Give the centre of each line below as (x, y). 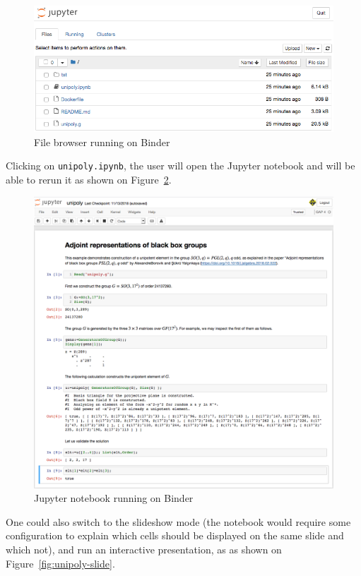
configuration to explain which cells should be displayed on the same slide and (175, 535)
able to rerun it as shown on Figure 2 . (89, 179)
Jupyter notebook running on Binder (114, 498)
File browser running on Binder (102, 142)
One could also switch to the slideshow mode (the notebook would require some (178, 521)
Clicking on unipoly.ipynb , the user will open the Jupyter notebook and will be (180, 166)
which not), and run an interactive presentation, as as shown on (144, 550)
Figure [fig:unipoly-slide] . (60, 563)
